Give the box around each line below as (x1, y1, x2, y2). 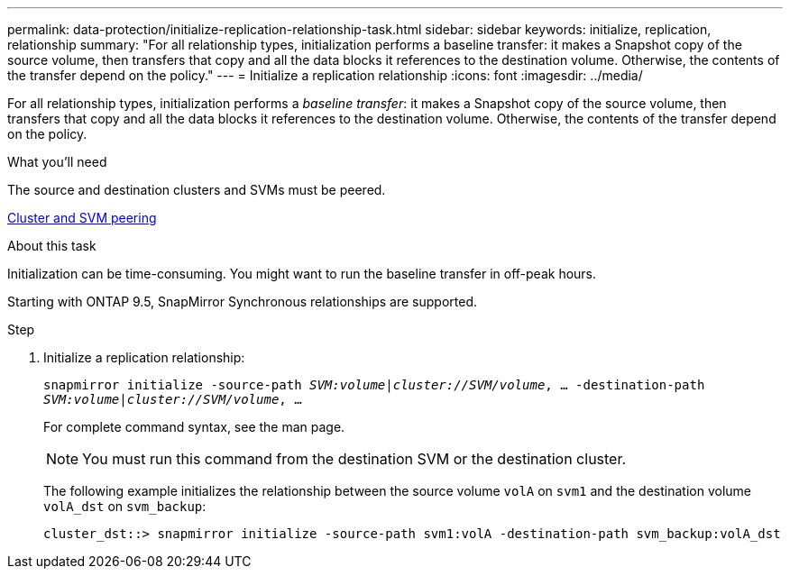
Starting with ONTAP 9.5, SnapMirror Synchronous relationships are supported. (7, 294, 478, 309)
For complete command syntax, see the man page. (43, 419, 345, 434)
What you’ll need (7, 154, 107, 169)
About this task (7, 238, 96, 253)
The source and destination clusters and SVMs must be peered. (7, 182, 386, 197)
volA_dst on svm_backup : (43, 498, 207, 514)
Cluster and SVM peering (7, 210, 157, 225)
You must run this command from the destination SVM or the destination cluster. (82, 450, 627, 468)
